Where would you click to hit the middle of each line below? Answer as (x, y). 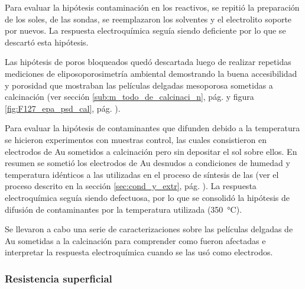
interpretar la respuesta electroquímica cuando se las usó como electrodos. (139, 252)
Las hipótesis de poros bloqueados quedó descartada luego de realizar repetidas (148, 62)
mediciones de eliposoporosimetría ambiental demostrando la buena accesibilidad (151, 73)
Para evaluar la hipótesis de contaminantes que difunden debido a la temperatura (152, 128)
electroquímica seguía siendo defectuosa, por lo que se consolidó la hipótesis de (147, 197)
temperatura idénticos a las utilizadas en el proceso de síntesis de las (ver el (142, 174)
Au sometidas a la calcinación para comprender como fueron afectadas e (135, 240)
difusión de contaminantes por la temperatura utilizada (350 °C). (124, 209)
